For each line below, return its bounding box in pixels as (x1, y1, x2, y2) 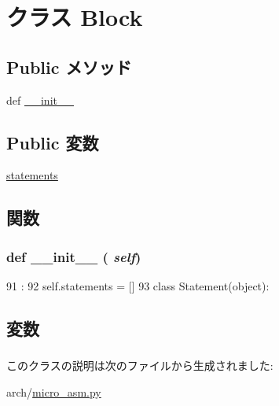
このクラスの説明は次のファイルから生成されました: (6, 357, 273, 374)
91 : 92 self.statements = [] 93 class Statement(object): (6, 277, 270, 293)
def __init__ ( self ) (6, 246, 141, 266)
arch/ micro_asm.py (6, 383, 101, 400)
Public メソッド (6, 54, 132, 79)
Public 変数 (6, 130, 99, 154)
